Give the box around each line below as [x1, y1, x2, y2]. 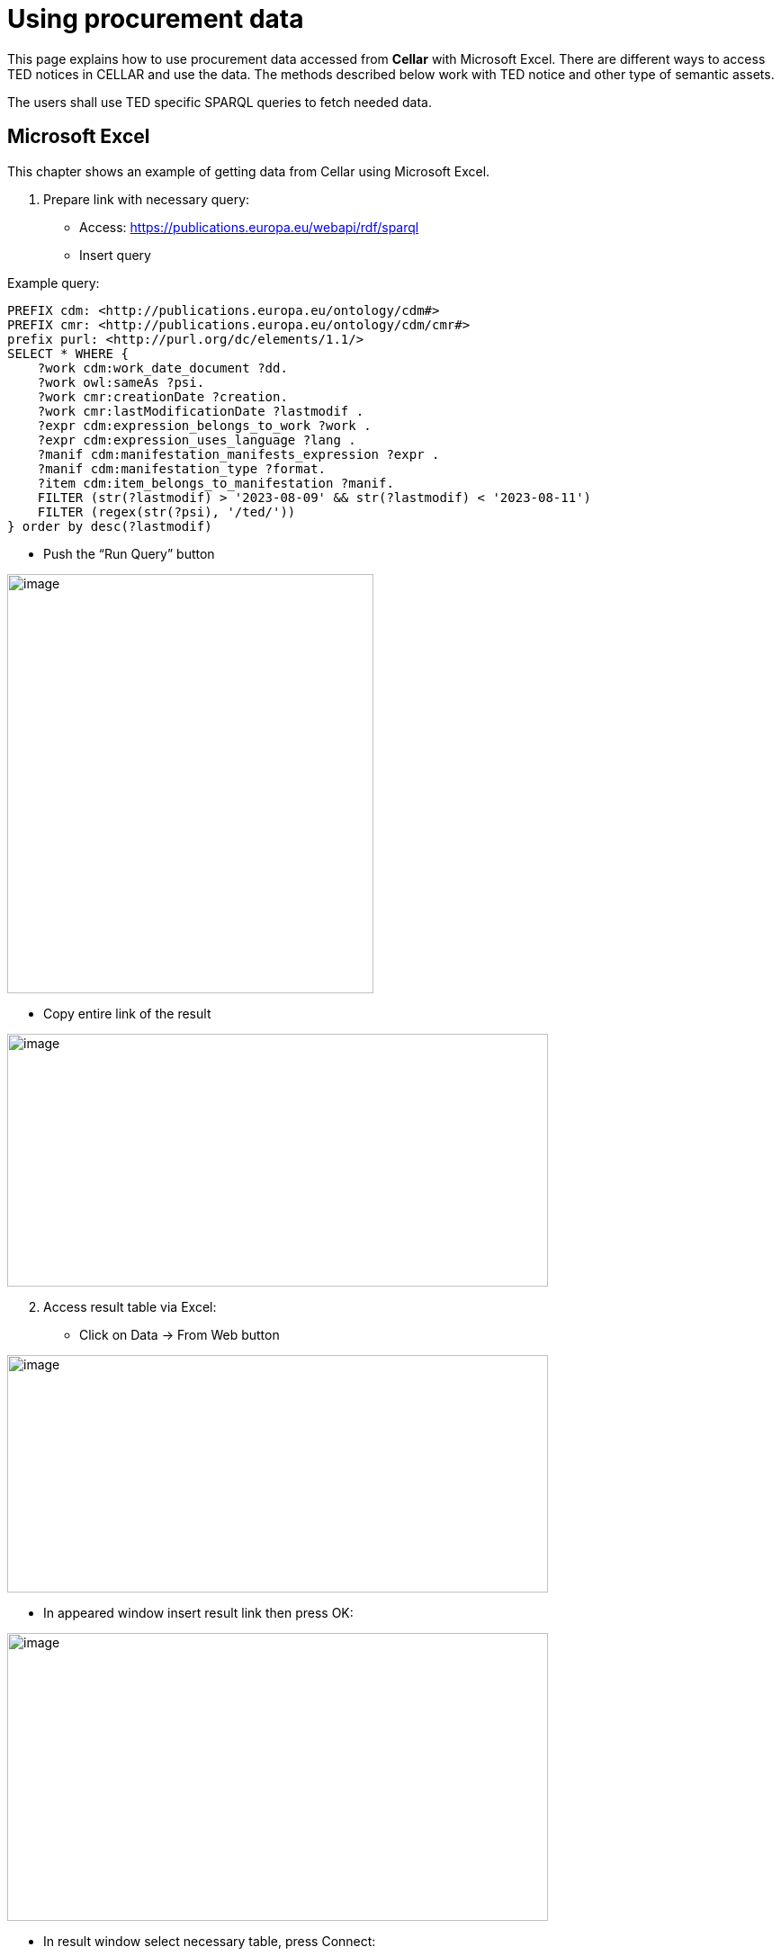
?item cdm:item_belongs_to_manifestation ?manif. [37, 475, 394, 490]
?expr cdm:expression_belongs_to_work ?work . [37, 417, 372, 433]
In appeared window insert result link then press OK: [43, 1604, 354, 1620]
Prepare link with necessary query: [43, 191, 250, 207]
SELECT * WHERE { [7, 345, 129, 361]
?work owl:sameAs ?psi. [37, 374, 205, 390]
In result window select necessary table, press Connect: [43, 1933, 376, 1949]
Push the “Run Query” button [43, 545, 215, 561]
